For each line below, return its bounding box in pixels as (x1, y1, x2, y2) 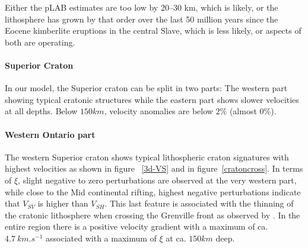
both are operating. (5, 36, 75, 48)
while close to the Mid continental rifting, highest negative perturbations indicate (5, 185, 301, 198)
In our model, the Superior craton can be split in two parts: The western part (5, 82, 288, 94)
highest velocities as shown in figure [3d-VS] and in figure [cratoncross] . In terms (5, 162, 303, 175)
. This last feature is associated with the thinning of (104, 197, 294, 210)
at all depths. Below (5, 105, 78, 117)
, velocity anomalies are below (104, 105, 213, 117)
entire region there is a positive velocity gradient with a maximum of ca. (5, 220, 268, 233)
